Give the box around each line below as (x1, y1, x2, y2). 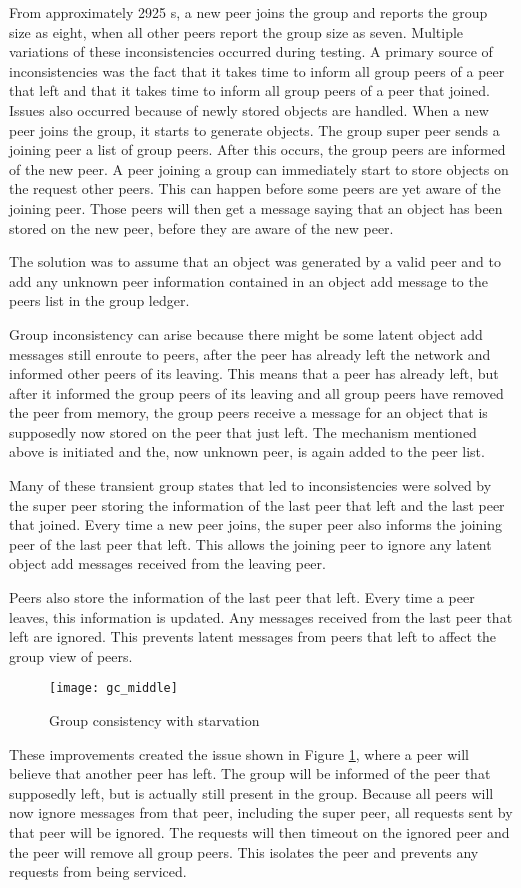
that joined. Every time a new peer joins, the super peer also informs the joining (9, 514, 503, 535)
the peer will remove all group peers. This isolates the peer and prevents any (9, 841, 479, 862)
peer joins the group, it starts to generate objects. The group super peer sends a (9, 119, 500, 140)
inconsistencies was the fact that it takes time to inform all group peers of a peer (9, 60, 505, 81)
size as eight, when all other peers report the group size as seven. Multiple (9, 21, 464, 42)
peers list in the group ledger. (9, 290, 190, 311)
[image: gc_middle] (49, 681, 178, 696)
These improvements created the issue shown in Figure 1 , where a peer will (9, 743, 469, 764)
